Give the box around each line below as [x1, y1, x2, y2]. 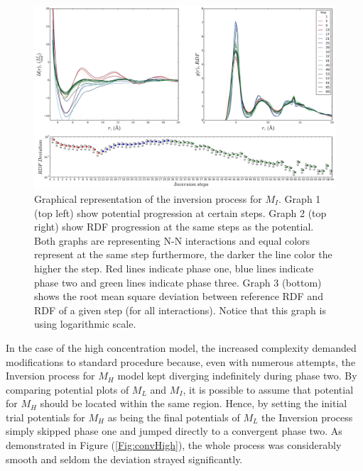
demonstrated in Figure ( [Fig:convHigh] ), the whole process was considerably [6, 438, 342, 453]
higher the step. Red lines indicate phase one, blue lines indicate [34, 260, 314, 275]
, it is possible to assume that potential [183, 382, 354, 397]
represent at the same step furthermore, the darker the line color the [34, 247, 332, 262]
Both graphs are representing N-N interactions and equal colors [34, 233, 310, 248]
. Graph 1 [278, 191, 321, 206]
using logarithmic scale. [34, 316, 136, 331]
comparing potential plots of [6, 382, 129, 397]
